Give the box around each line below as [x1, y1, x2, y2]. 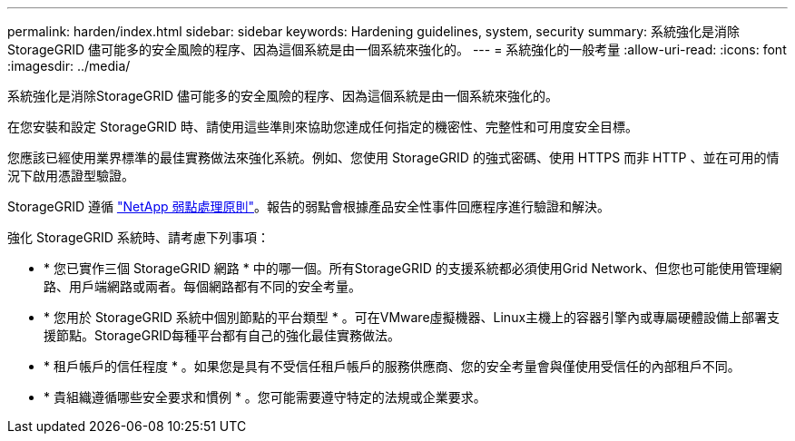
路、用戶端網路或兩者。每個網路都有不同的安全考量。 [44, 279, 361, 294]
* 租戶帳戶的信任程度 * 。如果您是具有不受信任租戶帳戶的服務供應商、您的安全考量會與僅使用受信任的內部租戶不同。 [44, 358, 741, 374]
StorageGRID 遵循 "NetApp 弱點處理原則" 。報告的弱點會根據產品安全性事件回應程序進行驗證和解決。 [7, 199, 610, 214]
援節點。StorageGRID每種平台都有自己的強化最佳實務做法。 [44, 328, 401, 343]
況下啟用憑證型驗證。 [7, 168, 134, 183]
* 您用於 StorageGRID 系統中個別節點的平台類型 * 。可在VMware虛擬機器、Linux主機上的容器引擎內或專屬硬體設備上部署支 [44, 309, 780, 325]
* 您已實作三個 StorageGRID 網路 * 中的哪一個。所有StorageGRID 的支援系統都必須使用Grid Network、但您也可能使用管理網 [44, 260, 782, 276]
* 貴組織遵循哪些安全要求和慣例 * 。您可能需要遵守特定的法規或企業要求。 [44, 389, 486, 405]
